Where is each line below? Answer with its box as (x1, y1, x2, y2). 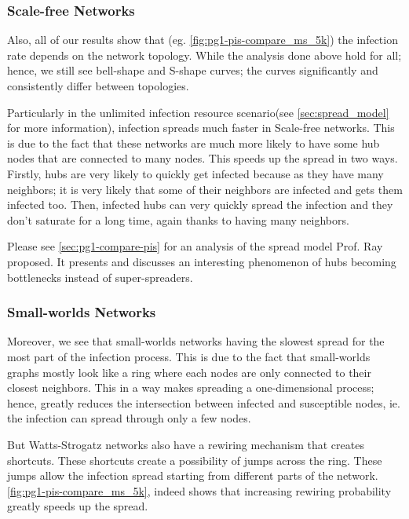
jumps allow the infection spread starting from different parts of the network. (7, 467, 378, 484)
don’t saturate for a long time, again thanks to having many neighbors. (7, 211, 349, 228)
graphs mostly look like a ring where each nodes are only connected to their (7, 364, 371, 380)
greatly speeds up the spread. (7, 498, 148, 514)
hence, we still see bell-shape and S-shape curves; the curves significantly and (7, 62, 378, 79)
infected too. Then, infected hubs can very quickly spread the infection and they (7, 196, 393, 213)
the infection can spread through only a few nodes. (7, 410, 251, 426)
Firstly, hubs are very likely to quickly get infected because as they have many (7, 165, 384, 181)
